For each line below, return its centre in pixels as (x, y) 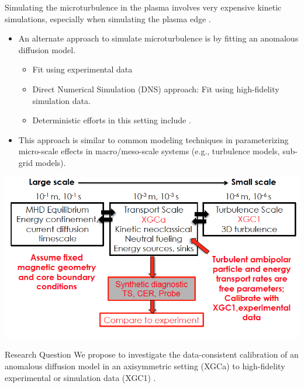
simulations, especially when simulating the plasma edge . (108, 18)
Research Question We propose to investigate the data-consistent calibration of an (152, 354)
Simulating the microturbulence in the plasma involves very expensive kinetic (143, 7)
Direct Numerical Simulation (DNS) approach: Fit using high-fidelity (156, 89)
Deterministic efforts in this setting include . (112, 120)
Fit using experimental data (82, 69)
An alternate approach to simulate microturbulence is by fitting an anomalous (158, 38)
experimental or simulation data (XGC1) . (80, 377)
